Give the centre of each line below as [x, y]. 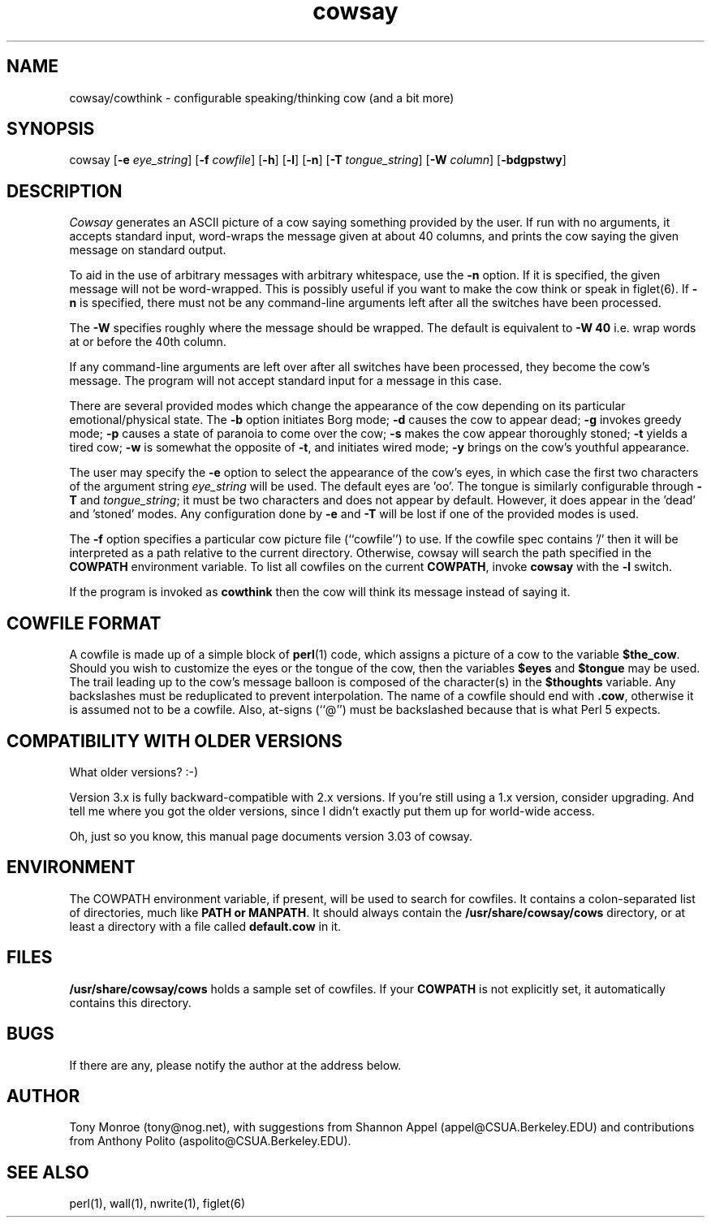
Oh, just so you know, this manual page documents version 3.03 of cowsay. [271, 836]
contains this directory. [130, 1002]
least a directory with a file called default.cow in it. [205, 926]
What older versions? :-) [134, 772]
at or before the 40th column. [148, 342]
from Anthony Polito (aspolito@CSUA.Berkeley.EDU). [210, 1141]
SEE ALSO [48, 1172]
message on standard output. [148, 250]
